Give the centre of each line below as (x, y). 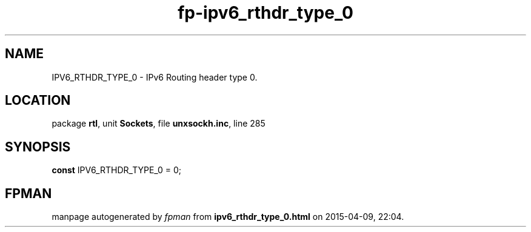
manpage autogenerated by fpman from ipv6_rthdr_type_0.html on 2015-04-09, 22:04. (228, 217)
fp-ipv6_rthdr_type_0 (265, 13)
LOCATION (38, 101)
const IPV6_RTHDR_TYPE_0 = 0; (117, 170)
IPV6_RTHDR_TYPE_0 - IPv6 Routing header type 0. (155, 77)
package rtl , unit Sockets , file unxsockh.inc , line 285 (159, 124)
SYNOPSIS (38, 147)
